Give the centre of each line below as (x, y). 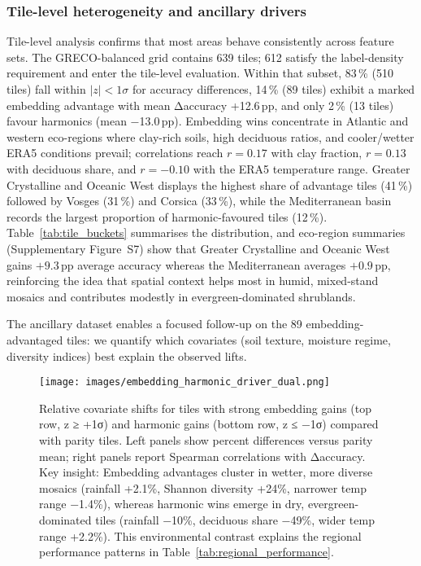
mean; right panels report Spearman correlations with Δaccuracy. (202, 456)
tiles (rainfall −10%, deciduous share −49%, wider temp (235, 519)
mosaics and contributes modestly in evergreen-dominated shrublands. (181, 296)
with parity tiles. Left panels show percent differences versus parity (206, 439)
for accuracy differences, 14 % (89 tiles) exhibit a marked (273, 89)
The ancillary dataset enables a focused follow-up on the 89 (154, 324)
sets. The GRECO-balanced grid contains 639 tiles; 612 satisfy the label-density (205, 57)
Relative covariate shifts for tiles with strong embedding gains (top (206, 408)
